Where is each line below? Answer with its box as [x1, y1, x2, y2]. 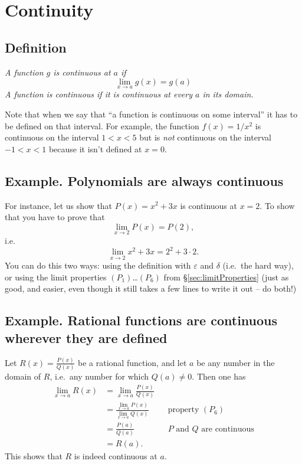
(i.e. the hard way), [222, 259, 294, 272]
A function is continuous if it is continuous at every [5, 88, 192, 100]
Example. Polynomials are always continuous [5, 171, 284, 189]
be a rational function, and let [78, 356, 187, 368]
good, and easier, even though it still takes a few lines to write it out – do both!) [5, 282, 297, 295]
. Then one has [192, 370, 246, 383]
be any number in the [196, 356, 275, 368]
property [168, 406, 199, 414]
